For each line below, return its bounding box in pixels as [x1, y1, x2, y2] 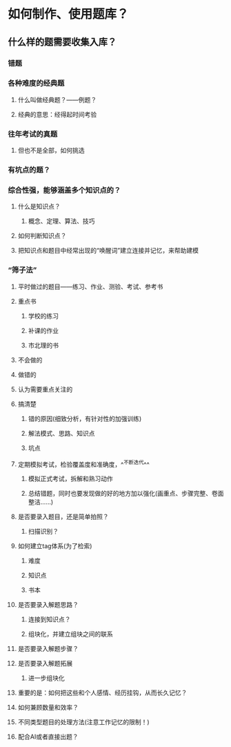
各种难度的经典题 [8, 79, 65, 88]
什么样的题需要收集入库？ [8, 36, 117, 48]
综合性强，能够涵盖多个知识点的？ [8, 185, 121, 195]
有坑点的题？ [8, 165, 51, 175]
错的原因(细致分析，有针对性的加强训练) [28, 414, 142, 423]
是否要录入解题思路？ [17, 601, 79, 609]
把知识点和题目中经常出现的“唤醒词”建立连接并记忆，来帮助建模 [17, 246, 199, 255]
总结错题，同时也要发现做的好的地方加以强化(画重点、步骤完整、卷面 [28, 489, 224, 498]
